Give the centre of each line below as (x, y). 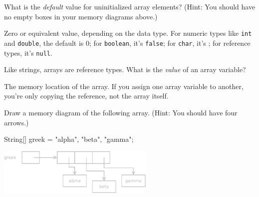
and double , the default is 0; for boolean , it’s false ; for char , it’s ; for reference (127, 43)
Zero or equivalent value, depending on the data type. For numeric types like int (128, 33)
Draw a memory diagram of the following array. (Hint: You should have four (121, 112)
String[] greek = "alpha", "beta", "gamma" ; (69, 139)
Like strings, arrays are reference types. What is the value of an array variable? (125, 69)
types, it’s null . (28, 52)
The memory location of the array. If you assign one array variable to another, (124, 86)
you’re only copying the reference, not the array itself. (86, 96)
